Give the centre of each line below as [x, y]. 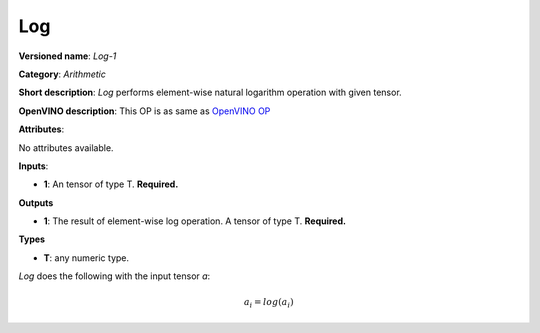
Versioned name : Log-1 [67, 56]
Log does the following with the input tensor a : [114, 276]
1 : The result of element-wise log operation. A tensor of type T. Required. [195, 221]
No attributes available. [66, 147]
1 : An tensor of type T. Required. [111, 184]
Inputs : [33, 166]
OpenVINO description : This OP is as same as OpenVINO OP [144, 111]
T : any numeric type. [86, 257]
